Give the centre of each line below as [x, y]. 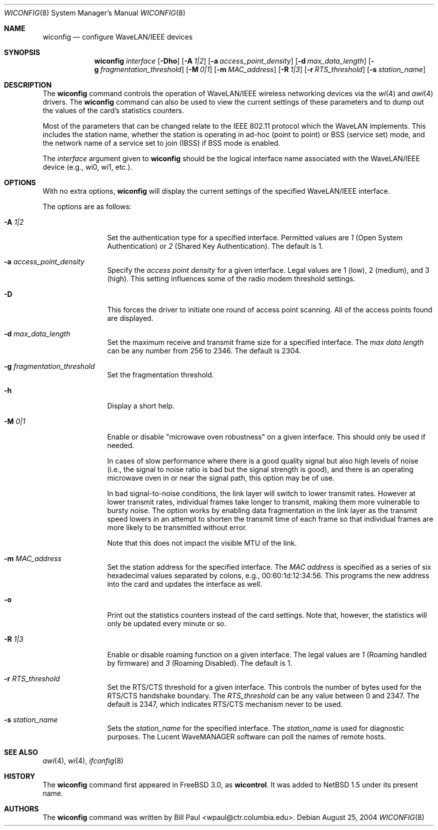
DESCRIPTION [28, 85]
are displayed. [130, 318]
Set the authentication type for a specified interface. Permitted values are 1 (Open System [255, 238]
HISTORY [20, 776]
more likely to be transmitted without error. [177, 527]
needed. [121, 445]
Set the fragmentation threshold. [160, 375]
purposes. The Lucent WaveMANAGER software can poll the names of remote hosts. [246, 737]
